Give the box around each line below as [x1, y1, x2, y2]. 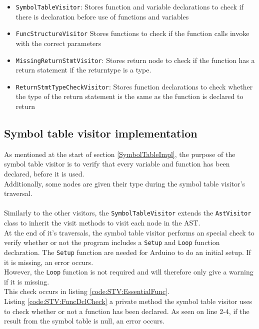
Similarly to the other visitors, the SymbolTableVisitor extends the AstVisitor [4, 207, 251, 218]
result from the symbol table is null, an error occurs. [4, 315, 164, 326]
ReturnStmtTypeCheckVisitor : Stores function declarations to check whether [15, 81, 253, 91]
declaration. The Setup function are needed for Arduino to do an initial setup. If [4, 246, 251, 257]
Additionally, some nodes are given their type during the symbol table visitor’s [4, 178, 245, 188]
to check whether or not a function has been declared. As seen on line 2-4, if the [4, 305, 249, 316]
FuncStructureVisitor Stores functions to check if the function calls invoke [15, 28, 249, 38]
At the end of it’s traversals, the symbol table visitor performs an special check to [4, 227, 254, 237]
